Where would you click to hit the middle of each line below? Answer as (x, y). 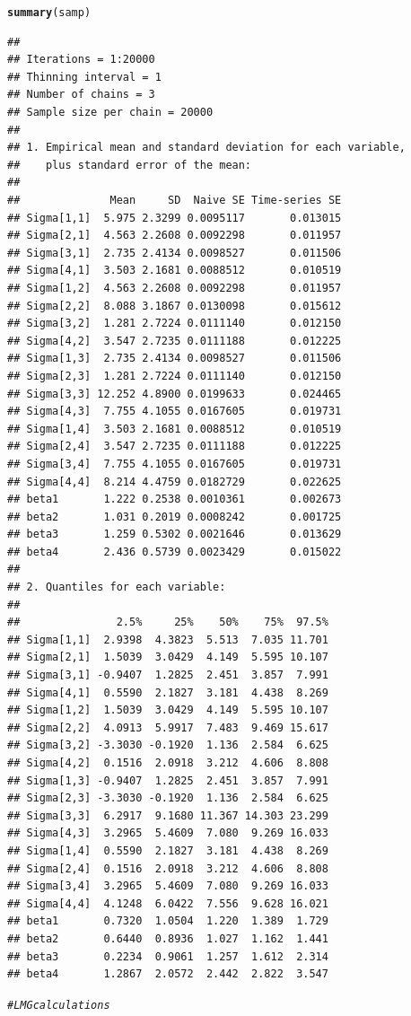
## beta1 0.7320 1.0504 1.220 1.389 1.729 (168, 921)
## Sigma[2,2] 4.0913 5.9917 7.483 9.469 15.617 (168, 727)
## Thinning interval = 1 (84, 77)
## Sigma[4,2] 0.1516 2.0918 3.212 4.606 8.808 (168, 763)
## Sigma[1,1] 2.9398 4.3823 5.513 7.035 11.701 (168, 639)
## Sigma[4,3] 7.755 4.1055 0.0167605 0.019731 (175, 412)
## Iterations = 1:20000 (81, 60)
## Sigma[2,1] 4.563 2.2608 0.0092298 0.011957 (175, 236)
